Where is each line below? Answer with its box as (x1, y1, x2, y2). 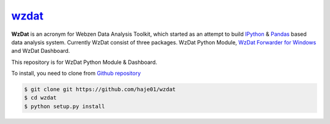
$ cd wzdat (24, 94, 57, 102)
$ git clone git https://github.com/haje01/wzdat (24, 86, 176, 93)
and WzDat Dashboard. (11, 47, 70, 55)
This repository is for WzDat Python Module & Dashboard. (11, 58, 158, 66)
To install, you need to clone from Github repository (11, 70, 141, 77)
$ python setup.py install (24, 103, 105, 109)
